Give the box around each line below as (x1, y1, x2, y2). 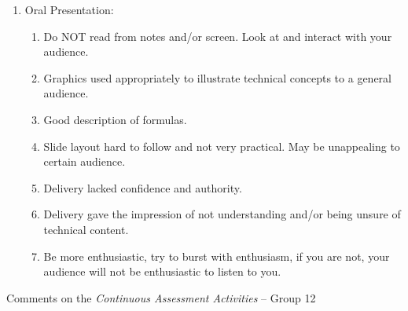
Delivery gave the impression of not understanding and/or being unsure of (43, 206, 401, 222)
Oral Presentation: (24, 2, 114, 17)
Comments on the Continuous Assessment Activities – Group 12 (6, 289, 316, 306)
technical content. (43, 221, 129, 237)
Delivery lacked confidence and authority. (43, 179, 242, 196)
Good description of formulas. (43, 111, 187, 127)
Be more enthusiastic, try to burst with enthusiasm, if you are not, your (43, 247, 390, 264)
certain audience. (43, 153, 126, 170)
